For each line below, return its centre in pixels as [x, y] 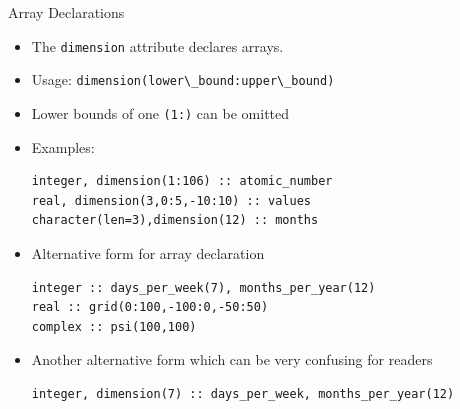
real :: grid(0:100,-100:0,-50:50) [150, 307]
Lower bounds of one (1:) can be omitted [160, 112]
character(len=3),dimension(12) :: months [175, 220]
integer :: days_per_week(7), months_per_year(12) [203, 287]
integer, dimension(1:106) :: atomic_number [182, 181]
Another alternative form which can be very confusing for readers [232, 359]
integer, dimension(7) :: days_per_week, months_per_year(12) [243, 393]
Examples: [63, 146]
